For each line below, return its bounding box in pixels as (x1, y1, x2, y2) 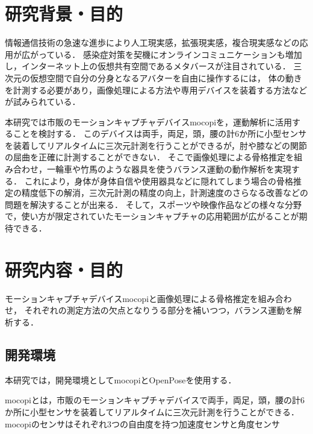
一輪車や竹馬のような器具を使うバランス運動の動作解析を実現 (46, 163, 291, 175)
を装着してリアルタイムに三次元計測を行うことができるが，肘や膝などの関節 (5, 139, 308, 151)
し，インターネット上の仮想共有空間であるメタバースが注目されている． (5, 60, 291, 72)
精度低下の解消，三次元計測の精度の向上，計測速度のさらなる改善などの (21, 186, 308, 199)
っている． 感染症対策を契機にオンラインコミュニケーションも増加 (38, 48, 302, 60)
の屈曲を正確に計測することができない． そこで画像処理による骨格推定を (5, 151, 294, 163)
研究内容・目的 (5, 257, 123, 281)
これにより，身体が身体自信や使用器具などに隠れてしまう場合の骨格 (24, 174, 293, 187)
